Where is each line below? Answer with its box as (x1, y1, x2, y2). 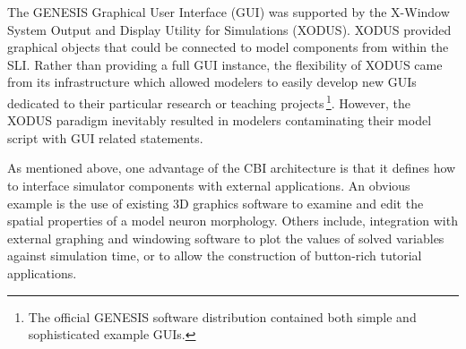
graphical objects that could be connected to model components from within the (7, 38, 449, 56)
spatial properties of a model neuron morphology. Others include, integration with (7, 211, 458, 230)
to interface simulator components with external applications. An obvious (7, 176, 410, 194)
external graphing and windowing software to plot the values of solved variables (7, 228, 444, 247)
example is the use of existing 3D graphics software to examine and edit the (7, 193, 424, 212)
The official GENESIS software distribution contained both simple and (28, 307, 417, 326)
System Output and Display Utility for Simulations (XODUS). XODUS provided (7, 20, 452, 38)
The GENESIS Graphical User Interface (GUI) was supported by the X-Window (7, 3, 450, 21)
